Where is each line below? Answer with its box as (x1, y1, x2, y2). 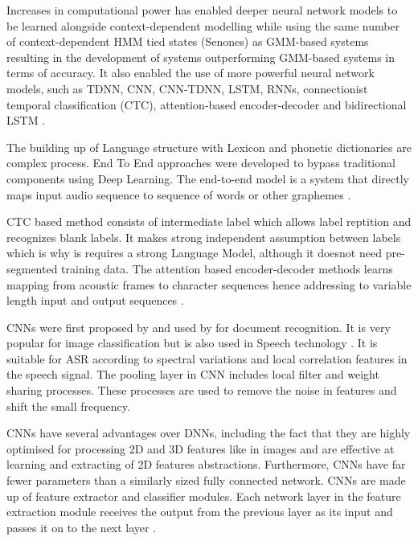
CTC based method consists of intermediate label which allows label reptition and (6, 213, 412, 230)
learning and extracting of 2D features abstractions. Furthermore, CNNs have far (6, 456, 406, 473)
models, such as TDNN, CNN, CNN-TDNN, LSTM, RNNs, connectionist (6, 80, 368, 96)
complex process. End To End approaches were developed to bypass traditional (6, 154, 395, 171)
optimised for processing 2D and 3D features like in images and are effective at (6, 440, 395, 457)
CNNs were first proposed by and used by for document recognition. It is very (6, 318, 391, 335)
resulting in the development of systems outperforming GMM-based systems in (6, 48, 395, 65)
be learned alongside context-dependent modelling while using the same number (6, 17, 400, 34)
